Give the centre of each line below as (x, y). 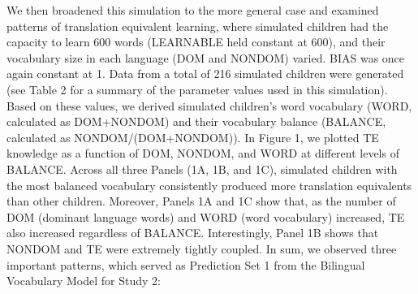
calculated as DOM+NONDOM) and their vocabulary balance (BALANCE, (196, 121)
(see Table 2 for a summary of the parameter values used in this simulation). (197, 89)
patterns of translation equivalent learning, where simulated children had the (198, 26)
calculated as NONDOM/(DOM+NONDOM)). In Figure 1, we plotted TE (193, 137)
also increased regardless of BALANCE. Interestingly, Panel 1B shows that (193, 233)
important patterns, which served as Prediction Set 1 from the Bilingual (186, 264)
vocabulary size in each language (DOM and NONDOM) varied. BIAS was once (206, 57)
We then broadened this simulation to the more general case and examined (193, 10)
